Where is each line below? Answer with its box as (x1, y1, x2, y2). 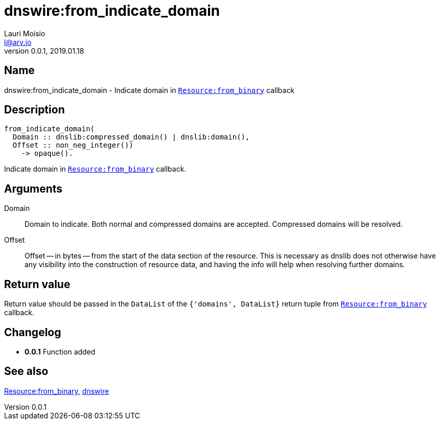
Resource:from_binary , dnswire (4, 386, 109, 395)
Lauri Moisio (4, 29, 45, 38)
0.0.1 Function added (25, 347, 96, 356)
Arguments (4, 182, 63, 195)
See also (4, 365, 49, 378)
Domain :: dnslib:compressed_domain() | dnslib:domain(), (12, 133, 250, 142)
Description (4, 103, 65, 116)
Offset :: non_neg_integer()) (12, 141, 133, 150)
